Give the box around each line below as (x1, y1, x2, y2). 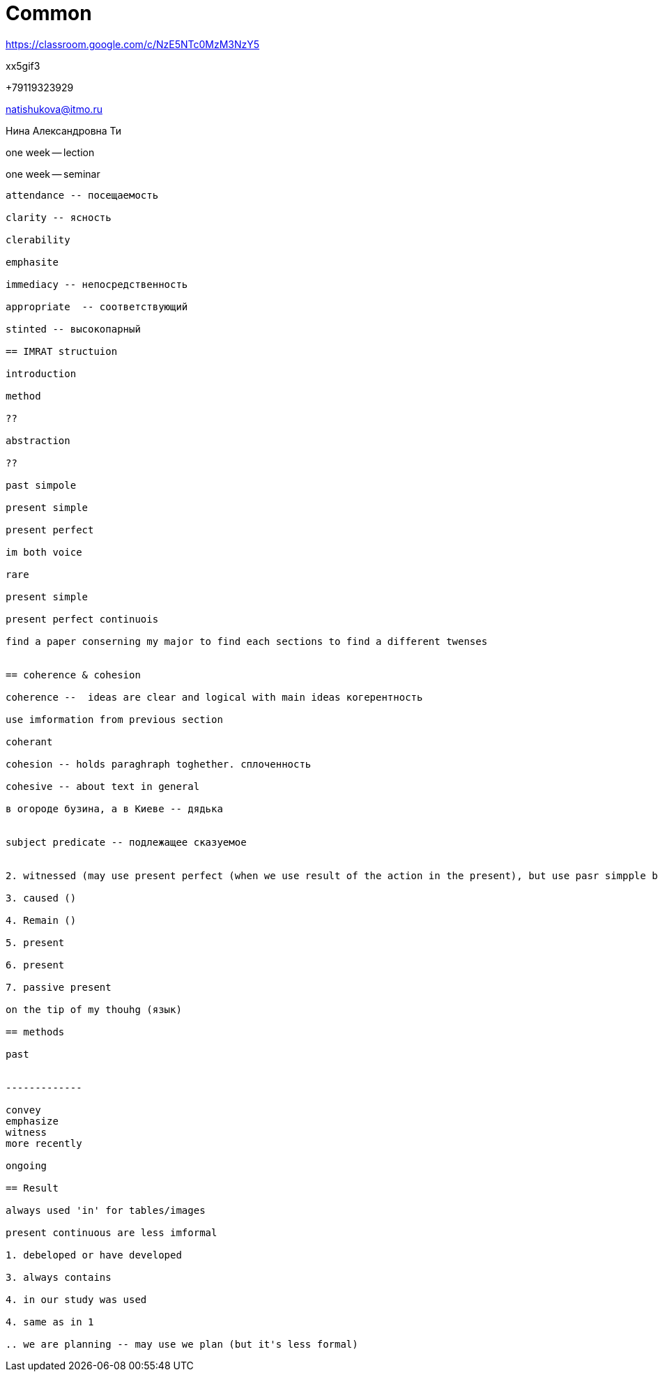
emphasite (6, 256, 59, 268)
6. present (6, 959, 65, 971)
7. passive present (6, 981, 112, 993)
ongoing (6, 1159, 47, 1171)
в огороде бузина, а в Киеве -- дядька (6, 802, 223, 814)
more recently (6, 1137, 82, 1149)
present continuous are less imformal (6, 1226, 217, 1238)
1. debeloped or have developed (6, 1249, 182, 1261)
